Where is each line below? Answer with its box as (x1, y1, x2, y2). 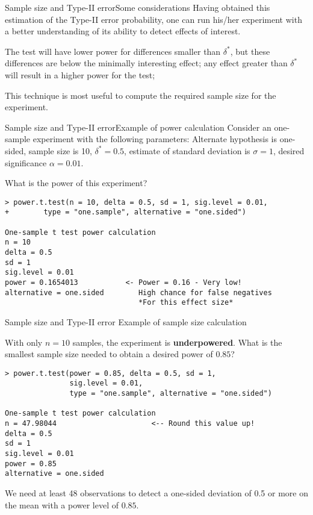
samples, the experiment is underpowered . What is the (72, 336, 282, 348)
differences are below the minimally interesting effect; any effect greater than (5, 57, 288, 69)
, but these (230, 45, 270, 57)
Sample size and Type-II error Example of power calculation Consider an (5, 120, 271, 133)
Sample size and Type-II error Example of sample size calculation (5, 315, 247, 328)
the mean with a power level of (5, 498, 119, 511)
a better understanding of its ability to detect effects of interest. (5, 25, 241, 37)
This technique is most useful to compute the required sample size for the (5, 89, 276, 101)
